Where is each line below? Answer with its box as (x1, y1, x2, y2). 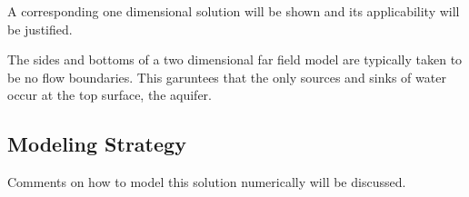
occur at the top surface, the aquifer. (7, 85, 212, 104)
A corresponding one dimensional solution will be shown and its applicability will (7, 2, 460, 20)
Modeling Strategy (7, 130, 186, 158)
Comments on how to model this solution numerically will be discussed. (7, 172, 406, 192)
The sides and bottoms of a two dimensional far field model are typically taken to (7, 50, 463, 69)
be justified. (7, 19, 73, 38)
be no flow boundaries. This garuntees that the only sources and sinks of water (7, 67, 446, 86)
